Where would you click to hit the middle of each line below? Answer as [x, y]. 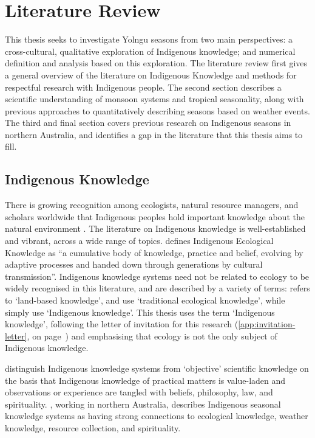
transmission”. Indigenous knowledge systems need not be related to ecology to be [157, 276]
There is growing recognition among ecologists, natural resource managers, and [152, 205]
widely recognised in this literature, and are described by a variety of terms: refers [157, 288]
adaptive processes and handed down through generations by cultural [134, 264]
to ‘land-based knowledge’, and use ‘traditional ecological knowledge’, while [145, 300]
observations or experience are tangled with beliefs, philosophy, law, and [139, 392]
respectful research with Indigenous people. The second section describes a [143, 87]
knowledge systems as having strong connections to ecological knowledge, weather [157, 416]
